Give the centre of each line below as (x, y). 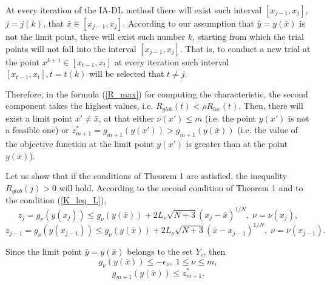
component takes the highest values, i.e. (79, 106)
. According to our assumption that (189, 23)
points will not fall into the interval (71, 48)
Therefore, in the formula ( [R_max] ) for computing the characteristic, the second (157, 93)
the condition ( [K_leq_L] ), (56, 200)
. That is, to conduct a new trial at (245, 48)
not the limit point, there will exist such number (96, 36)
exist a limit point (39, 118)
